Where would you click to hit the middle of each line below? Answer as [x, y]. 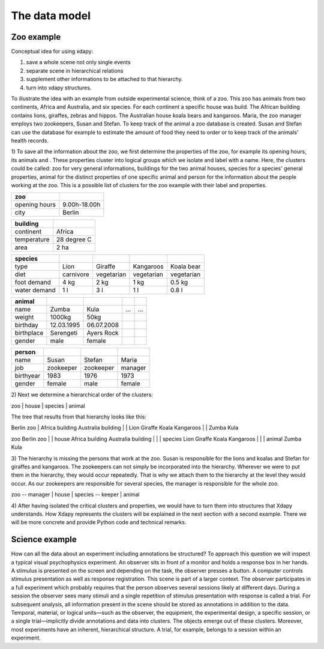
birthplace [29, 333]
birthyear [28, 376]
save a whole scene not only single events [79, 62]
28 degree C [74, 240]
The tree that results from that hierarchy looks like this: [79, 417]
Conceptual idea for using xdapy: [52, 52]
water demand [35, 290]
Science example [44, 539]
